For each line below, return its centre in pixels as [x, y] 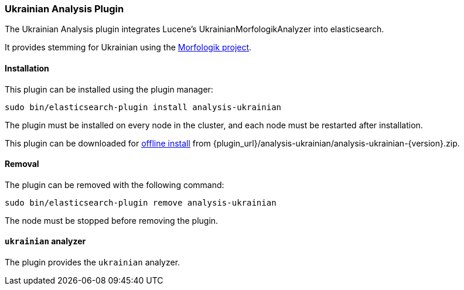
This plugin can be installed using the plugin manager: [109, 89]
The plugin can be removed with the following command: [115, 185]
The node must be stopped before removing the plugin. [112, 220]
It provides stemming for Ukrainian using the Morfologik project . [128, 47]
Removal [22, 164]
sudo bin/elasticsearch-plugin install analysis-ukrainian [143, 107]
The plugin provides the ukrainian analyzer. [93, 262]
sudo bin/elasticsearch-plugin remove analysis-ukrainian [141, 202]
